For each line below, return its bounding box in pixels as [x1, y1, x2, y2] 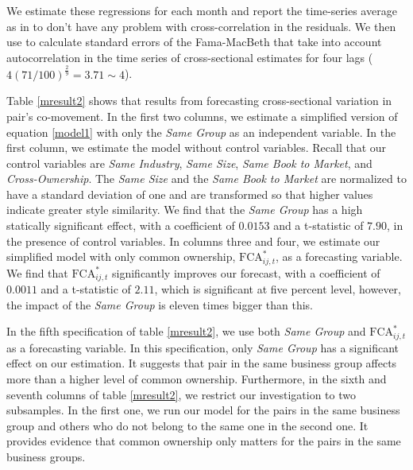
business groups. [6, 448, 86, 464]
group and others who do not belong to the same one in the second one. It [6, 417, 369, 433]
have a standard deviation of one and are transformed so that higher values [6, 185, 373, 202]
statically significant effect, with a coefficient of [6, 217, 235, 234]
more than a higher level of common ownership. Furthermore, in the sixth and [6, 371, 387, 386]
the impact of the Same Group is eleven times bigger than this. [6, 296, 313, 313]
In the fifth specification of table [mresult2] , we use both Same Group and [6, 323, 366, 340]
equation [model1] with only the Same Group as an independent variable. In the [6, 123, 396, 140]
